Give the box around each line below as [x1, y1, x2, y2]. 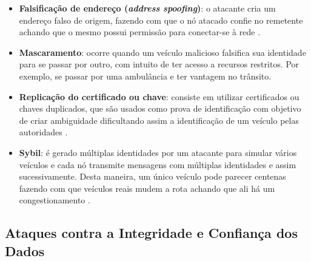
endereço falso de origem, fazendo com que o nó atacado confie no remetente [19, 13, 303, 26]
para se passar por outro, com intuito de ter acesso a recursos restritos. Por [19, 58, 299, 70]
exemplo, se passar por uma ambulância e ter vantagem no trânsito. [19, 69, 272, 82]
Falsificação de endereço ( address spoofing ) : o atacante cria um [19, 2, 276, 14]
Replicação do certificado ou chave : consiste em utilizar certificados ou [19, 90, 299, 103]
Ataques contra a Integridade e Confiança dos [5, 223, 298, 242]
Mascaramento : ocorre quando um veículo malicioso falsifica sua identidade [19, 46, 306, 58]
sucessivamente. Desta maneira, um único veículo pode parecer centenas [19, 170, 286, 183]
